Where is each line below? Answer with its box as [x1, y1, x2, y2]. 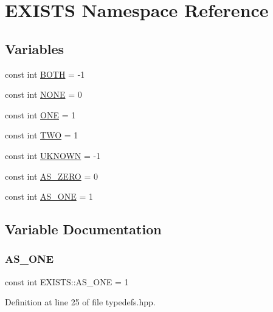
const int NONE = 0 [5, 88, 82, 101]
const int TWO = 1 [5, 129, 78, 141]
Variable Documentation [5, 220, 162, 239]
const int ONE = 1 [5, 108, 76, 121]
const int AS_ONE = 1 [5, 190, 93, 203]
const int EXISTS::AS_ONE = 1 [5, 275, 129, 288]
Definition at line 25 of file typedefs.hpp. [5, 296, 156, 308]
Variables [5, 39, 64, 58]
